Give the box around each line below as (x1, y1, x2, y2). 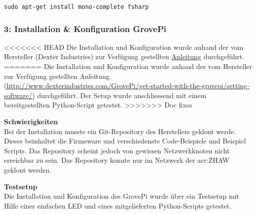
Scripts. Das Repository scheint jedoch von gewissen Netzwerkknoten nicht (4, 145, 230, 155)
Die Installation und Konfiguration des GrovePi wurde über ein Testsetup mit (4, 191, 239, 201)
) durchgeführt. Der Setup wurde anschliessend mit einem (32, 90, 207, 100)
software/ (4, 90, 33, 100)
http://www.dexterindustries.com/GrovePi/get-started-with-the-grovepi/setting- (6, 80, 250, 91)
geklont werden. (4, 164, 52, 175)
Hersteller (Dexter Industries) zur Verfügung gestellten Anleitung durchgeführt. (4, 51, 245, 62)
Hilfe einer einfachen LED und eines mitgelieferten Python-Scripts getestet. (4, 200, 232, 211)
